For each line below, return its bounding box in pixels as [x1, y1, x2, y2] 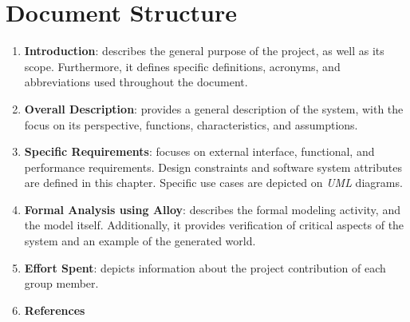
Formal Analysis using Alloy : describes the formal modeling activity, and [24, 201, 400, 217]
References [24, 301, 85, 318]
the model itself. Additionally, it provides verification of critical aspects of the [24, 217, 404, 233]
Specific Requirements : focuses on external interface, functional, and [24, 143, 375, 160]
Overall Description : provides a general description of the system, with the [24, 100, 404, 117]
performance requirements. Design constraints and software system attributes [24, 158, 402, 175]
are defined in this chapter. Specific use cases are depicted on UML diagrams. [24, 174, 403, 191]
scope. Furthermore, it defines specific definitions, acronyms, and [24, 58, 341, 74]
